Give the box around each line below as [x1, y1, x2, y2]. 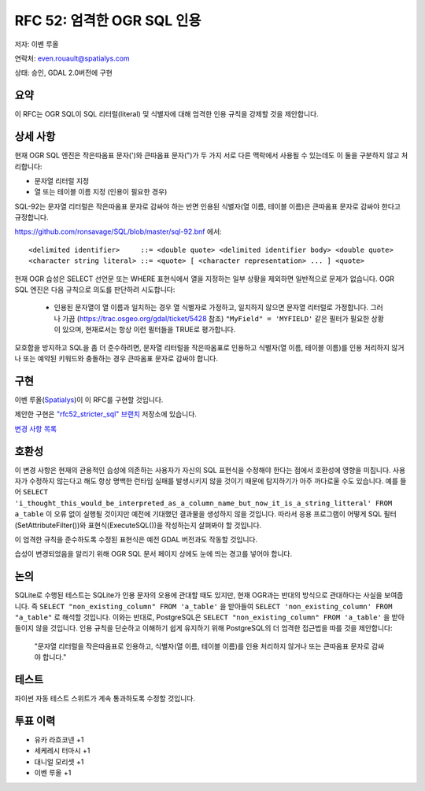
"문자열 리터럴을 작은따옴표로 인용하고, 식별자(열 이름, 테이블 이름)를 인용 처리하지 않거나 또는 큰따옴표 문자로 [34, 641, 370, 651]
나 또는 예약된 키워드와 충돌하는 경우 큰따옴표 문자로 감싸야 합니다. [14, 354, 218, 363]
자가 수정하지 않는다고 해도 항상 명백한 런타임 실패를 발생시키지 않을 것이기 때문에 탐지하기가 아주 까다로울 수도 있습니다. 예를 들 [14, 476, 407, 486]
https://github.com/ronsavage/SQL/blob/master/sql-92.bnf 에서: [14, 227, 222, 236]
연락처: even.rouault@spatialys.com [14, 54, 130, 63]
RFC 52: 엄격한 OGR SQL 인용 [14, 12, 201, 29]
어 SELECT [14, 487, 49, 497]
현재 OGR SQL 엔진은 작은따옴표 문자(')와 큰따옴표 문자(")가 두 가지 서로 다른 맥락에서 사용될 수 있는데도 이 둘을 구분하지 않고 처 [14, 150, 408, 161]
